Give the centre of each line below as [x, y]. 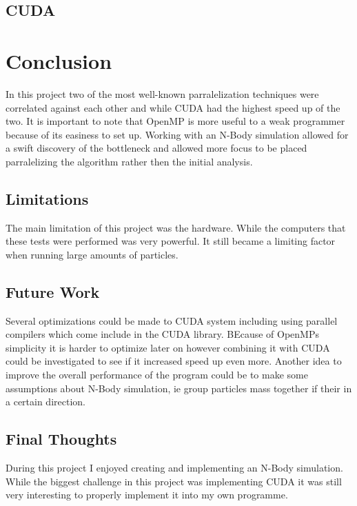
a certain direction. [45, 402]
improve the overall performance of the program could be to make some [157, 375]
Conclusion [59, 60]
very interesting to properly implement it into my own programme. [147, 495]
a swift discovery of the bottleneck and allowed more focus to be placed [156, 148]
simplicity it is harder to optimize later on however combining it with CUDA [168, 347]
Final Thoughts [61, 439]
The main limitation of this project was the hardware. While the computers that [176, 227]
